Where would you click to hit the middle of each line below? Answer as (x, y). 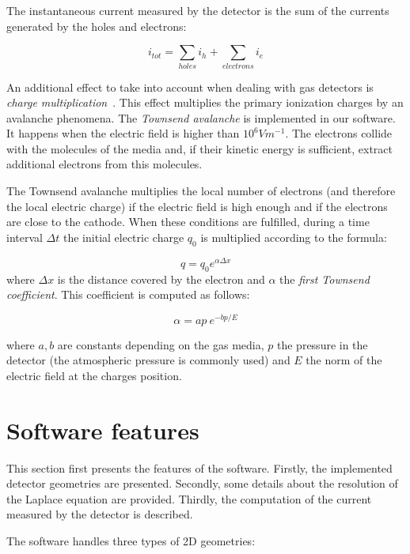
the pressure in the (323, 344)
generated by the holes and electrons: (97, 26)
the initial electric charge (124, 237)
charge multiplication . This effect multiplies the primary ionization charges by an (205, 102)
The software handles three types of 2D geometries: (131, 541)
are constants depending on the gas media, (161, 344)
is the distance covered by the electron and (161, 279)
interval (25, 237)
